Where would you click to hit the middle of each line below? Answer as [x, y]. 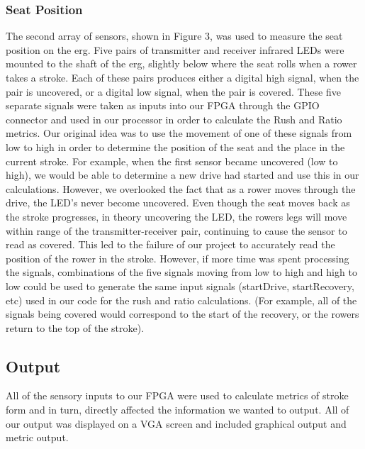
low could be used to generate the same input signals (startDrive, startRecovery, [180, 286]
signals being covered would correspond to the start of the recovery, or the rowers [182, 314]
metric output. [37, 437]
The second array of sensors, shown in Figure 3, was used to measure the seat [174, 36]
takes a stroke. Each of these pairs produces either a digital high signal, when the [182, 77]
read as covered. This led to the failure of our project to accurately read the [170, 244]
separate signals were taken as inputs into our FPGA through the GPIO [163, 105]
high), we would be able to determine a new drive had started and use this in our [182, 175]
